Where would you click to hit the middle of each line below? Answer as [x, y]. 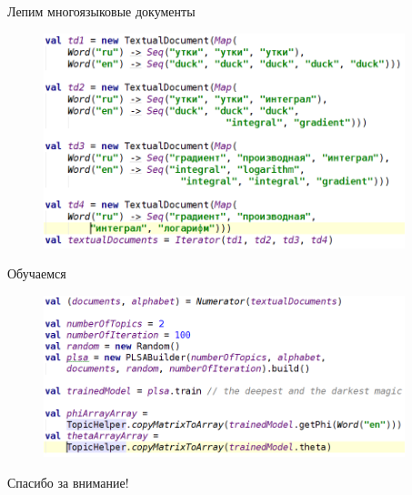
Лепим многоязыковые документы [101, 11]
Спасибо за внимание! [68, 482]
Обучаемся [37, 273]
